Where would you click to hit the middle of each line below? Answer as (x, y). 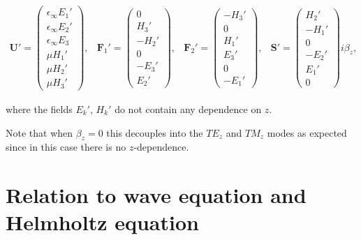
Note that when (39, 132)
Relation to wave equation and (156, 195)
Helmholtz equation (102, 222)
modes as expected (307, 132)
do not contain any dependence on (188, 109)
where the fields (39, 109)
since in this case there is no (66, 147)
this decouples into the (155, 132)
